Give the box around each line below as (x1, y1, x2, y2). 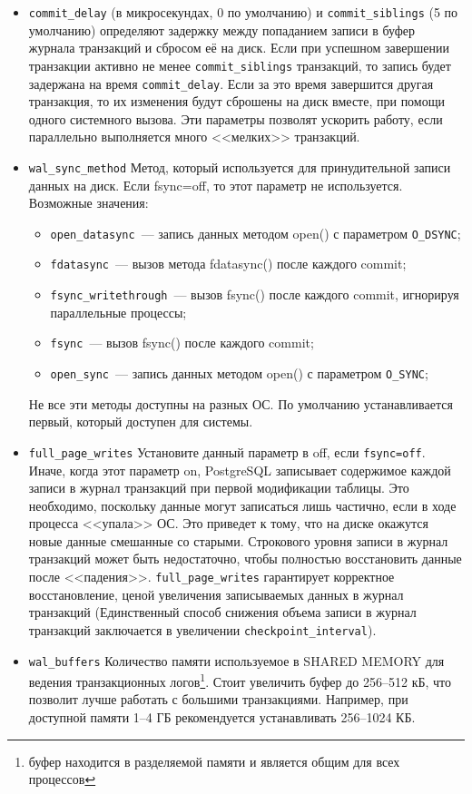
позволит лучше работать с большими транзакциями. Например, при (28, 690, 408, 709)
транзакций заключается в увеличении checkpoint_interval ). (28, 620, 377, 639)
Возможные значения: (28, 193, 149, 212)
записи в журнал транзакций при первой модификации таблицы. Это (28, 478, 409, 497)
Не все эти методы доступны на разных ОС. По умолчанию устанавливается (28, 394, 453, 413)
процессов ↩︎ (28, 769, 96, 789)
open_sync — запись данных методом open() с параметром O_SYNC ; (50, 364, 428, 382)
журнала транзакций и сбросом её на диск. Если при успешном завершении (28, 38, 449, 57)
